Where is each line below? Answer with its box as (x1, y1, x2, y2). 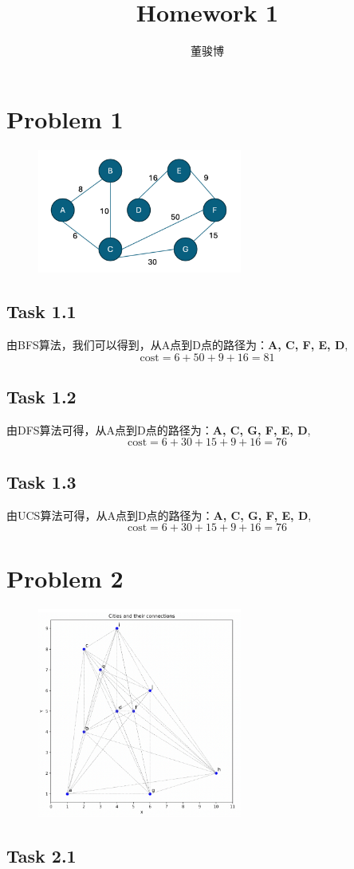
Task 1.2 (6, 384, 77, 409)
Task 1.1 (6, 299, 77, 324)
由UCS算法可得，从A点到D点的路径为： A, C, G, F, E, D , (6, 506, 312, 523)
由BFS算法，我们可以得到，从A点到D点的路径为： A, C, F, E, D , (6, 336, 348, 353)
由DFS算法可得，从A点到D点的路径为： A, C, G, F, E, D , (6, 421, 311, 438)
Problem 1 (6, 102, 124, 135)
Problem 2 (6, 562, 124, 595)
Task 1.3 (6, 469, 77, 493)
